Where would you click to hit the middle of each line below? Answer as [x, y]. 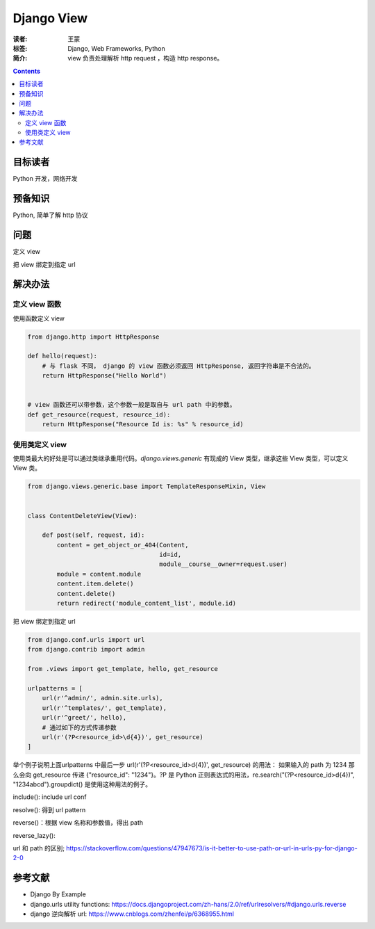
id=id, [170, 555]
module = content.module [99, 574]
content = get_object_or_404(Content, [123, 545]
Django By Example [58, 894]
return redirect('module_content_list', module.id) [147, 604]
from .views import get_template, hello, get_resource [123, 669]
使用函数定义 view [39, 318]
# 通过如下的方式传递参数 [80, 727]
